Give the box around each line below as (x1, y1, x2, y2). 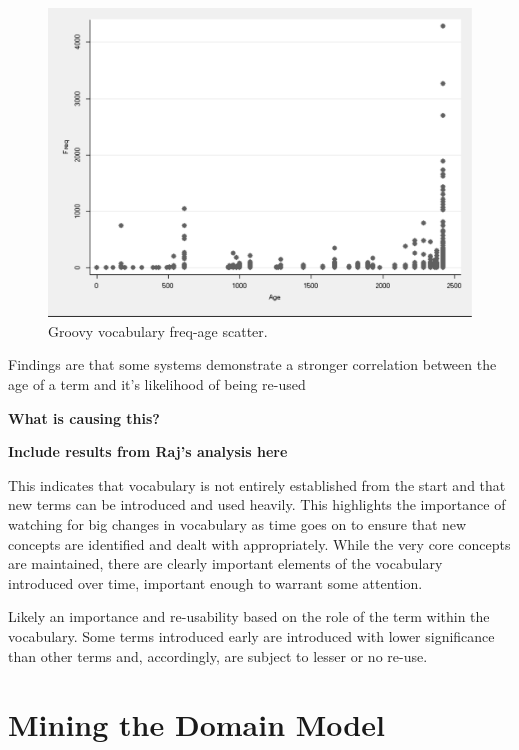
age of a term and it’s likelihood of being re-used (8, 374, 306, 395)
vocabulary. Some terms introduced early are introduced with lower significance (8, 626, 495, 647)
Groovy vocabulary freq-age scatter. (48, 320, 268, 341)
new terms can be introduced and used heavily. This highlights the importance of (8, 494, 506, 515)
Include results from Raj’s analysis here (8, 441, 288, 462)
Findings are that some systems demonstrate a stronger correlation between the (8, 354, 497, 375)
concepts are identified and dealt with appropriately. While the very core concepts (8, 533, 511, 554)
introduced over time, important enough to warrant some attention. (8, 572, 423, 593)
